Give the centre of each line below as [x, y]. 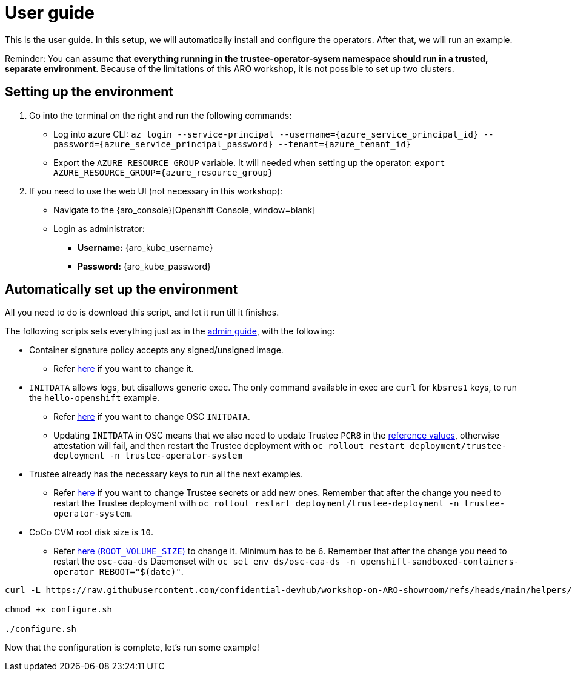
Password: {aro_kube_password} [144, 266]
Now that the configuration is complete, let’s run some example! [132, 648]
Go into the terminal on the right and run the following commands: [161, 115]
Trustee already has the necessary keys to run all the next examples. [166, 474]
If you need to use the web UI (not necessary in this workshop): [156, 191]
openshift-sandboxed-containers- [440, 562]
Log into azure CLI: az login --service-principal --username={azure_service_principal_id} [266, 134]
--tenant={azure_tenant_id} [344, 144]
